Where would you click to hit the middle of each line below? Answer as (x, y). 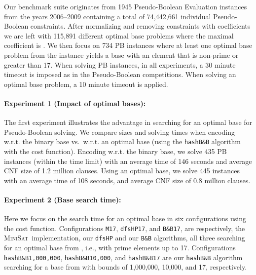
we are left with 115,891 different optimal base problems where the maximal (119, 35)
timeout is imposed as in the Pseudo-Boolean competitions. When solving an (120, 74)
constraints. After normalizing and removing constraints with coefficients (140, 26)
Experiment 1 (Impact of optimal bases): (75, 103)
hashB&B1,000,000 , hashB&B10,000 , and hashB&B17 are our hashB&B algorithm (123, 257)
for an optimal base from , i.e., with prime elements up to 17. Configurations (120, 248)
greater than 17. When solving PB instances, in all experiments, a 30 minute (120, 64)
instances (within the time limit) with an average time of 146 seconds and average (128, 161)
